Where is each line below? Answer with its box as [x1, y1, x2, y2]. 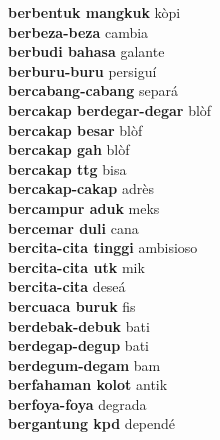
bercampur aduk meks [8, 197, 160, 218]
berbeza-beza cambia [8, 21, 149, 42]
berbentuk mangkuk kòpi [8, 2, 181, 22]
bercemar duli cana [8, 217, 139, 238]
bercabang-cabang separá [8, 80, 178, 101]
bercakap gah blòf [8, 139, 130, 160]
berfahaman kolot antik [8, 374, 168, 395]
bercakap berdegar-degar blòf [8, 99, 212, 120]
